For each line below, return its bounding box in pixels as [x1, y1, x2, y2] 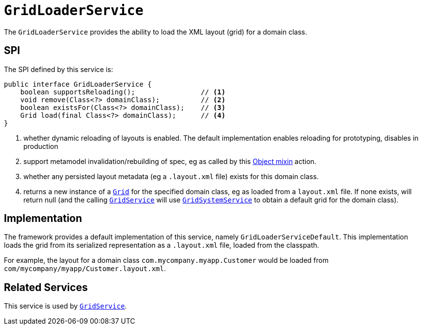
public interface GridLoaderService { [4, 80, 152, 88]
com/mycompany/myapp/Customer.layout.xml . [4, 264, 166, 273]
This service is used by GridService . [4, 302, 127, 311]
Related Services [4, 281, 88, 293]
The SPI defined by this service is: [4, 65, 113, 73]
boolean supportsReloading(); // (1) [20, 88, 226, 96]
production [23, 142, 58, 150]
